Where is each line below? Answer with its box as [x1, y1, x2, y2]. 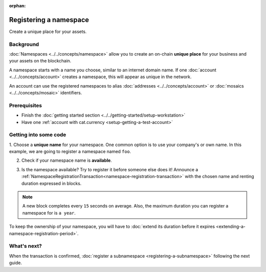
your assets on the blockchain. [9, 58, 71, 64]
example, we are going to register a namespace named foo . [9, 149, 132, 154]
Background [9, 41, 39, 48]
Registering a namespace [9, 15, 89, 24]
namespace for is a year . [22, 210, 76, 216]
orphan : [9, 3, 26, 8]
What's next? [9, 242, 42, 249]
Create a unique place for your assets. [9, 29, 87, 34]
